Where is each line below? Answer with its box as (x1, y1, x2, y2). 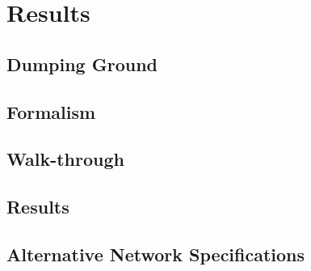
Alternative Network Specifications (6, 241, 305, 266)
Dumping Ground (6, 51, 158, 76)
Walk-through (6, 146, 124, 171)
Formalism (6, 99, 96, 124)
